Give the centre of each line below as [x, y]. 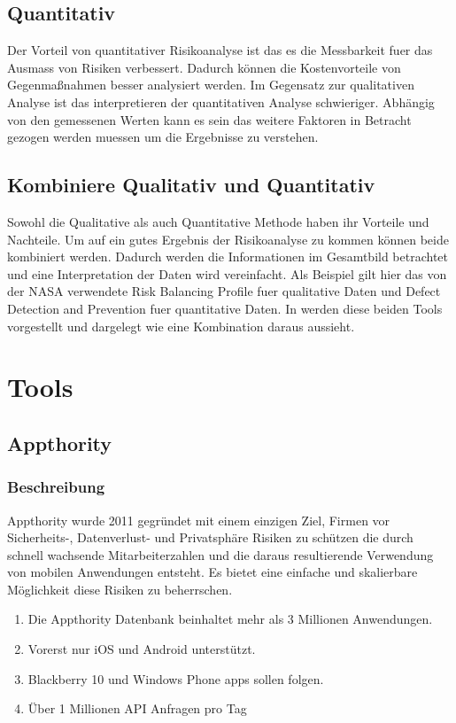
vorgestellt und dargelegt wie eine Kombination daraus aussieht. [181, 326]
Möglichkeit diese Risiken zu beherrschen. [120, 589]
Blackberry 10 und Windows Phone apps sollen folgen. [176, 678]
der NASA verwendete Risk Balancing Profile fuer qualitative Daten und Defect [224, 291]
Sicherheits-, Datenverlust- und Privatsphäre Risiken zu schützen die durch [210, 537]
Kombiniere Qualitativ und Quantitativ [191, 185]
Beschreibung [56, 487]
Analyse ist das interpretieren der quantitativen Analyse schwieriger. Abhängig [221, 101]
